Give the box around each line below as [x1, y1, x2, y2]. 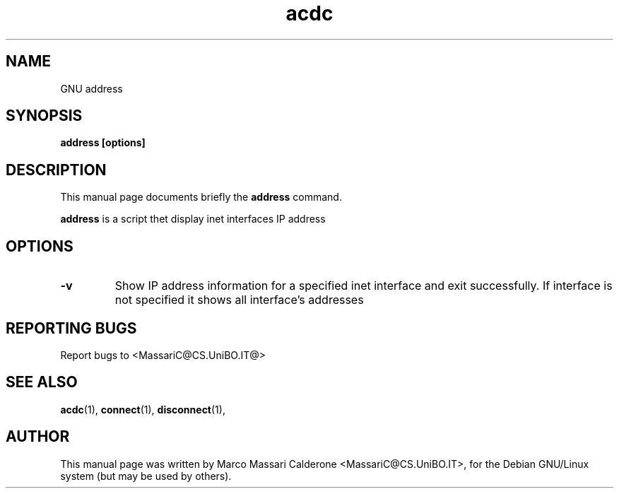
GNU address [60, 82, 123, 95]
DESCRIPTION [6, 160, 107, 179]
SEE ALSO [6, 373, 78, 392]
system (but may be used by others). [60, 469, 232, 482]
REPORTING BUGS [6, 319, 137, 337]
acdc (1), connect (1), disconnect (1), [60, 403, 225, 416]
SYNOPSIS [6, 107, 83, 125]
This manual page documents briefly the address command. [60, 191, 342, 204]
